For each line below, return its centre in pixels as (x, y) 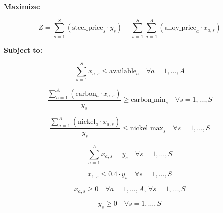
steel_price (88, 28)
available (122, 72)
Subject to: (23, 50)
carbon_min (148, 100)
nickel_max (146, 128)
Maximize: (22, 6)
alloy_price (180, 28)
